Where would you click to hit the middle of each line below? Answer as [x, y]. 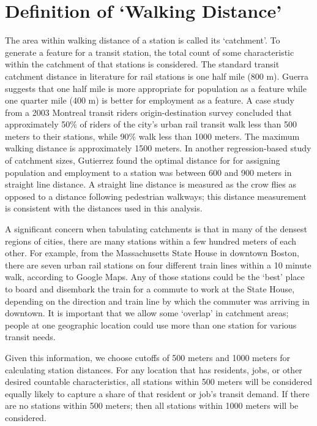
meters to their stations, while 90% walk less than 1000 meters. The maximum [152, 136]
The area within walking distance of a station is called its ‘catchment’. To [143, 40]
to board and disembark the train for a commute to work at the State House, [150, 289]
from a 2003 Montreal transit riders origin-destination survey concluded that [148, 112]
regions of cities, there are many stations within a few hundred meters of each [151, 241]
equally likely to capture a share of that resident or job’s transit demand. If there [157, 393]
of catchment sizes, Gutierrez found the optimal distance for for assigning [143, 160]
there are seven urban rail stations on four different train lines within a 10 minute [158, 264]
